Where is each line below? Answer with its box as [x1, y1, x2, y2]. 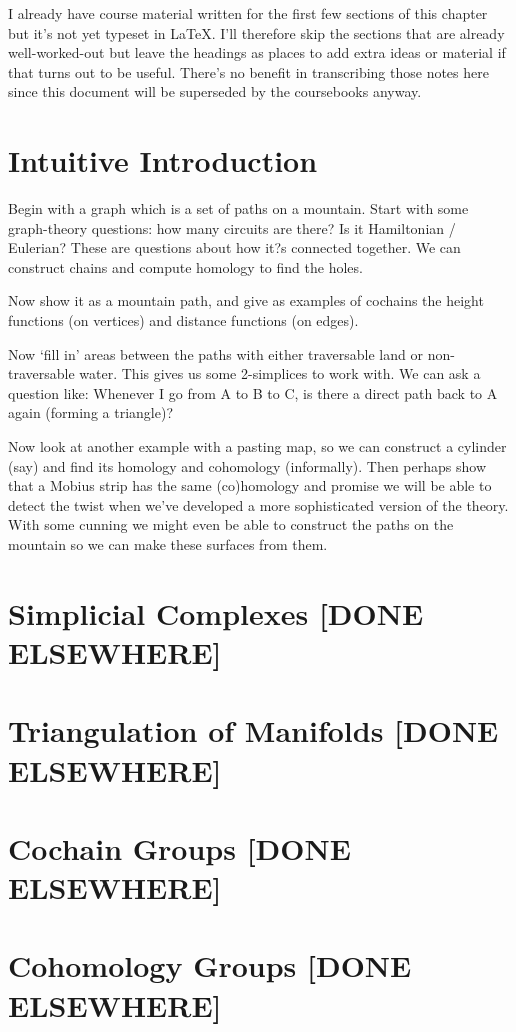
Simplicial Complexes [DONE [8, 592, 424, 633]
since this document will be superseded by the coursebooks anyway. [8, 81, 422, 102]
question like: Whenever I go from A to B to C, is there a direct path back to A [8, 382, 498, 403]
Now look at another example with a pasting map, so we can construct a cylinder [8, 436, 507, 457]
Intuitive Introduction [8, 140, 318, 181]
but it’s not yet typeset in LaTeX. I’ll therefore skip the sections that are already [8, 22, 505, 43]
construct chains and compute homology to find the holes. [8, 256, 363, 277]
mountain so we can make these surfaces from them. [8, 534, 328, 554]
